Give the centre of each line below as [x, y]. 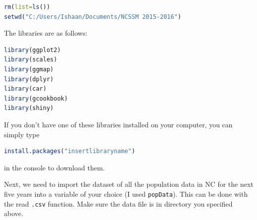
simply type [22, 134]
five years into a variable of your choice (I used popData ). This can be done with [126, 193]
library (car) [25, 89]
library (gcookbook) [36, 98]
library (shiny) [29, 108]
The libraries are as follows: [46, 33]
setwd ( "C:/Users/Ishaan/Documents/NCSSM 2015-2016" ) [93, 17]
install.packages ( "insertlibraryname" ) [70, 151]
